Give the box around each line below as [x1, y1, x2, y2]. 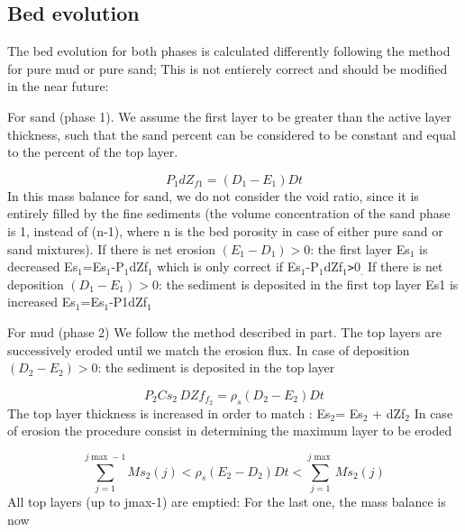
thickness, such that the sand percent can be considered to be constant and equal [7, 124, 456, 143]
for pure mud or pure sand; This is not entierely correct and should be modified [7, 59, 448, 78]
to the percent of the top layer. [7, 142, 178, 161]
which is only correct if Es [157, 257, 301, 276]
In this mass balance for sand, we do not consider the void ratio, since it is [7, 186, 419, 205]
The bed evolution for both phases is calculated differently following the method [7, 41, 451, 60]
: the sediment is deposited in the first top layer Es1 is [158, 274, 459, 293]
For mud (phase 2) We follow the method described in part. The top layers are [7, 322, 442, 341]
